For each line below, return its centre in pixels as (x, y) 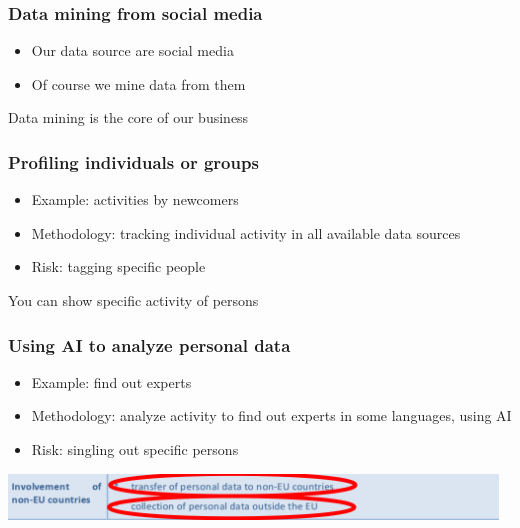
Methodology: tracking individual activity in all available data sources (246, 232)
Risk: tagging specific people (118, 266)
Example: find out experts (111, 381)
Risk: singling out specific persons (135, 449)
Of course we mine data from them (138, 83)
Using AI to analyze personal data (149, 344)
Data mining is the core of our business (128, 117)
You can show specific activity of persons (133, 300)
